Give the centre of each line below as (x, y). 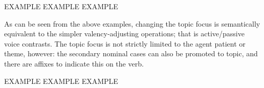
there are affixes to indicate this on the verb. (74, 63)
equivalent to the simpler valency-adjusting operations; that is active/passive (124, 34)
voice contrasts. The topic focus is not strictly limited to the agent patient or (125, 43)
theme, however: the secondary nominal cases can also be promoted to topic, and (131, 53)
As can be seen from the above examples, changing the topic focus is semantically (132, 23)
